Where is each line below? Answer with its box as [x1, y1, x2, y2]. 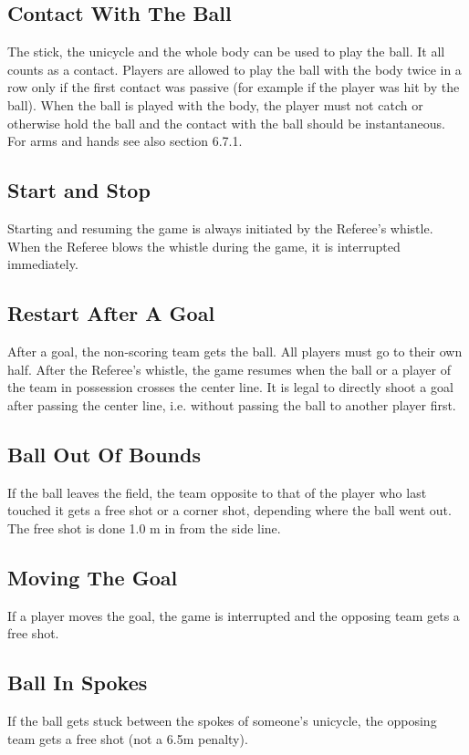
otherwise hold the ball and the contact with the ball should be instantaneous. [7, 113, 445, 132]
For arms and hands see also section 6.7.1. [7, 131, 243, 150]
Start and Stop [7, 176, 151, 204]
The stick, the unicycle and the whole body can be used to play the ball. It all [7, 42, 445, 61]
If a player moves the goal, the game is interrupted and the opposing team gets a [7, 605, 460, 625]
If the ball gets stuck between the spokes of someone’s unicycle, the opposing [7, 710, 437, 729]
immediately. [7, 254, 78, 274]
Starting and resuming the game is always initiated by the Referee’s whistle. [7, 218, 433, 237]
